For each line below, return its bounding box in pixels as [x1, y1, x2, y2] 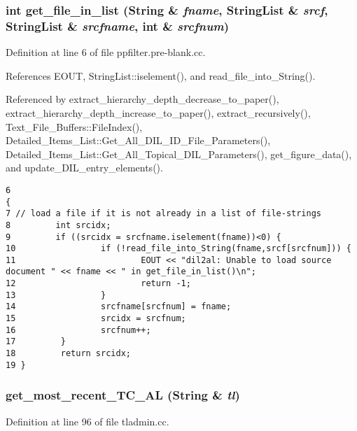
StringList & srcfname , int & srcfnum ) [6, 17, 230, 34]
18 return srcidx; [6, 348, 131, 359]
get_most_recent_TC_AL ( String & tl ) [6, 386, 240, 404]
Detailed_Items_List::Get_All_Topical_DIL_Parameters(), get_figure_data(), [6, 146, 352, 161]
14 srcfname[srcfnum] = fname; [6, 302, 232, 312]
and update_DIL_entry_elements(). [6, 160, 163, 175]
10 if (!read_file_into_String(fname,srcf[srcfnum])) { [6, 243, 351, 254]
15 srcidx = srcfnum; [6, 313, 186, 324]
